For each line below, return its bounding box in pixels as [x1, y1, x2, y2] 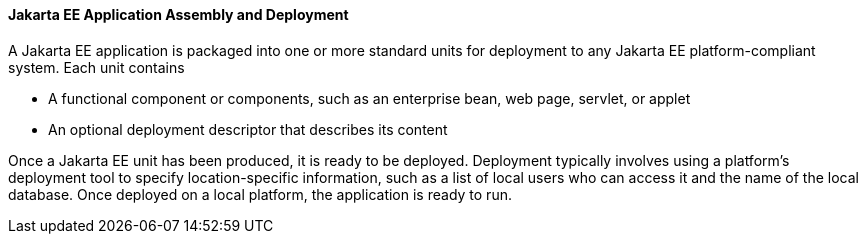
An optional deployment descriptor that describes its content [48, 120, 448, 138]
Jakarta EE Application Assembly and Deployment [8, 6, 349, 23]
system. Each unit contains [8, 58, 185, 76]
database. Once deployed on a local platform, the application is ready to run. [8, 185, 512, 203]
